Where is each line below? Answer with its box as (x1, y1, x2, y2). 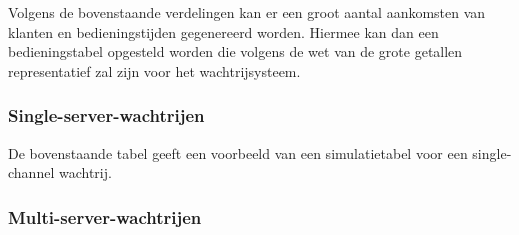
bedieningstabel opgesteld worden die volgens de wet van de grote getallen (8, 41, 463, 62)
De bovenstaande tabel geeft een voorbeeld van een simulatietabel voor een (8, 142, 468, 163)
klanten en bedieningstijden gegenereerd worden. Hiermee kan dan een (8, 21, 439, 42)
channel (8, 162, 55, 183)
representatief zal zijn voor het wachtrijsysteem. (8, 60, 301, 81)
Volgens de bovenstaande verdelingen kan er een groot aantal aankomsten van (8, 2, 486, 22)
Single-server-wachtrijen (8, 103, 205, 128)
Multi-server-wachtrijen (8, 204, 202, 229)
